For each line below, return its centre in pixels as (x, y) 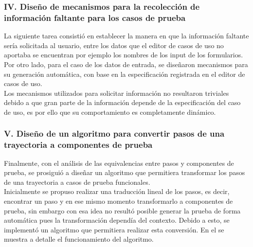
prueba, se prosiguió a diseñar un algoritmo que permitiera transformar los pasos (125, 172)
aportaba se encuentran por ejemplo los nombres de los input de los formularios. (124, 55)
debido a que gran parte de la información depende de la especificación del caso (122, 102)
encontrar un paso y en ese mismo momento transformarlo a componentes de (118, 201)
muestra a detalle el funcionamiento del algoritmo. (79, 239)
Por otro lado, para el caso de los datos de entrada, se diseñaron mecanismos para (126, 64)
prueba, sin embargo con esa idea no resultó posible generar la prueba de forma (122, 210)
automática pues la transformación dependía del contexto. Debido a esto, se (117, 220)
